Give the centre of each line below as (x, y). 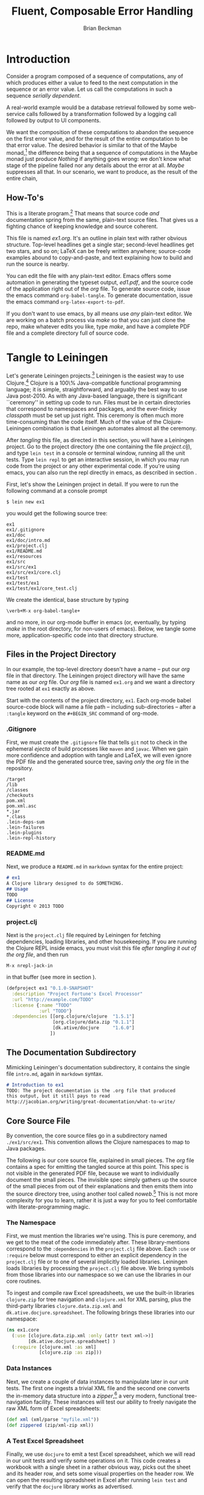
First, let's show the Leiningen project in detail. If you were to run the (92, 484)
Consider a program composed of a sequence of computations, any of (95, 76)
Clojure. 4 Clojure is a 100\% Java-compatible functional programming (94, 382)
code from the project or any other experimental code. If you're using (93, 466)
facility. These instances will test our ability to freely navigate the (115, 1402)
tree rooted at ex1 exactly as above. (51, 688)
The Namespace (31, 1222)
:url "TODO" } (55, 1011)
